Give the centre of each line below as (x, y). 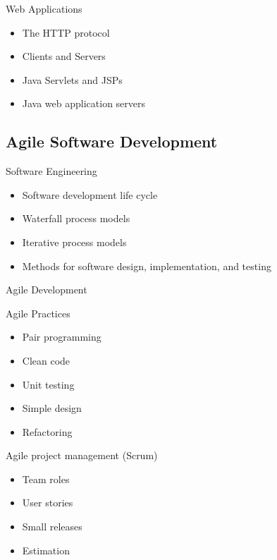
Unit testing (48, 384)
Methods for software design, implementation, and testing (147, 266)
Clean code (46, 360)
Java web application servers (84, 103)
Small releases (52, 526)
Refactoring (47, 431)
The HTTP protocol (66, 32)
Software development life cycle (90, 194)
